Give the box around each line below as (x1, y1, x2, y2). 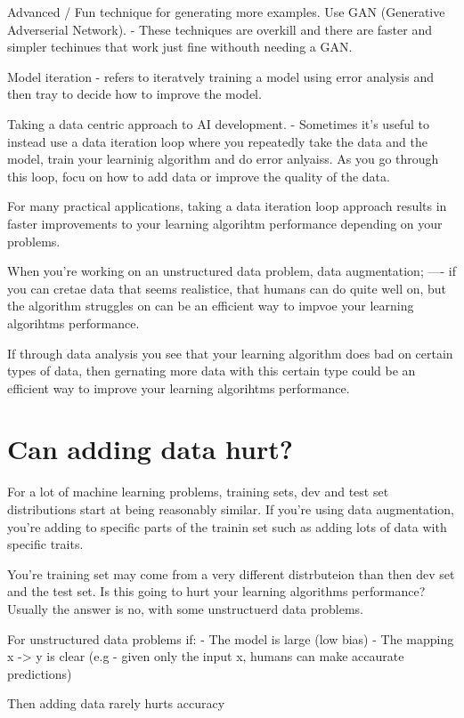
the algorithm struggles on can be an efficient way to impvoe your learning (7, 296, 414, 315)
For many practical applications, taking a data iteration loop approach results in (7, 197, 447, 215)
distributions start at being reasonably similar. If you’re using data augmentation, (7, 500, 454, 518)
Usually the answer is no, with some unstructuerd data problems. (7, 599, 364, 617)
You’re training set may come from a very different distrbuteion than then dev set (7, 564, 455, 583)
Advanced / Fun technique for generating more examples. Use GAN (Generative (7, 3, 445, 20)
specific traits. (7, 535, 84, 553)
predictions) (7, 664, 72, 682)
